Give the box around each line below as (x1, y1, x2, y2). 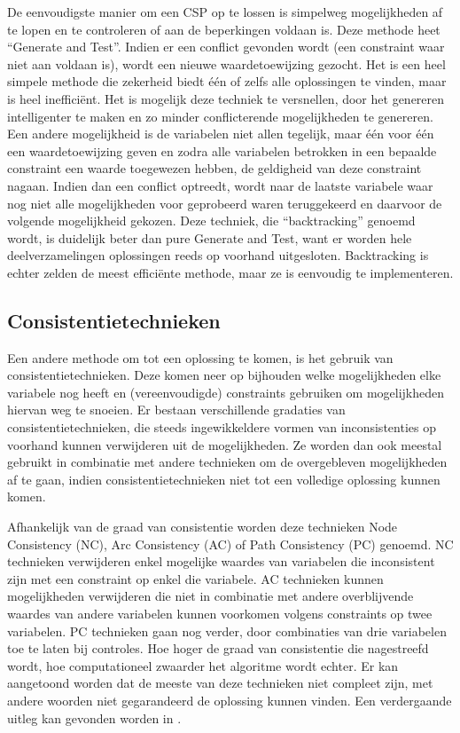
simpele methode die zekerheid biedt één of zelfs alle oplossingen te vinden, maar (7, 72, 447, 91)
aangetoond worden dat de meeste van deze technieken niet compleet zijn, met (7, 674, 433, 692)
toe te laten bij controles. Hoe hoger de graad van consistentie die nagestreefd (7, 639, 429, 658)
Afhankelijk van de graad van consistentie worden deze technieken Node (7, 517, 398, 536)
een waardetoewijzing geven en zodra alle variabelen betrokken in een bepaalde (7, 141, 437, 160)
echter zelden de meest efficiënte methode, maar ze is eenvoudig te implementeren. (7, 263, 454, 281)
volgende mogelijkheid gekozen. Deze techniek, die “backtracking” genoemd (7, 211, 416, 230)
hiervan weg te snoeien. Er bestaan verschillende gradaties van (7, 400, 346, 419)
